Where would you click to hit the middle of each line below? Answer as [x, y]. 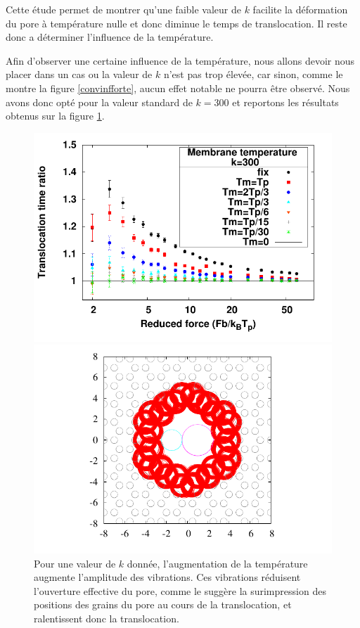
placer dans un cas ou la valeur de [79, 74]
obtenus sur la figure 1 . [55, 116]
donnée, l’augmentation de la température [217, 563]
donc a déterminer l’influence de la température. [110, 37]
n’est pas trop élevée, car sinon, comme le [253, 74]
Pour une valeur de [75, 563]
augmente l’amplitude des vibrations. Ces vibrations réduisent [167, 577]
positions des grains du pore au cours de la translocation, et [163, 604]
